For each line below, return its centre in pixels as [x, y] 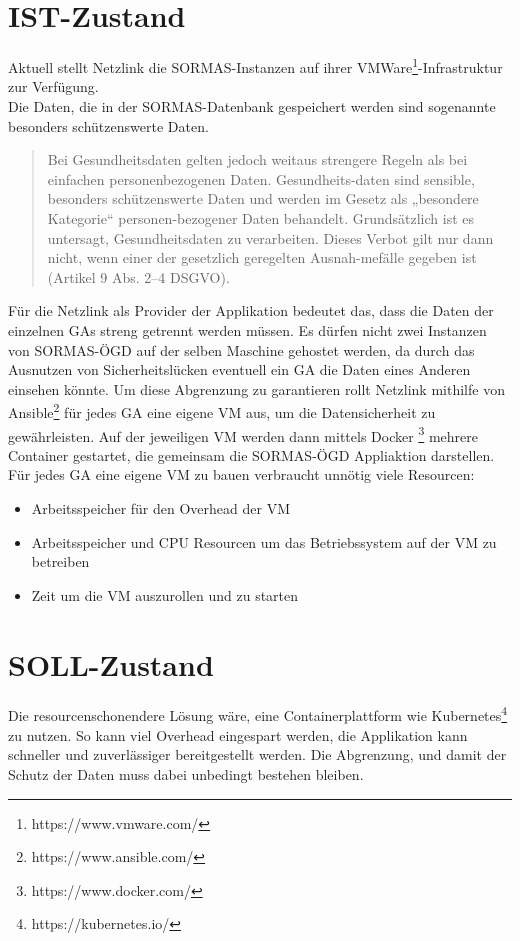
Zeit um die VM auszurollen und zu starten [165, 594]
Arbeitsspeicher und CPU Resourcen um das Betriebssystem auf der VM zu [264, 541]
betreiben [60, 561]
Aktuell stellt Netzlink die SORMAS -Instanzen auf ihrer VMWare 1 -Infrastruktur [255, 65]
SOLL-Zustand [111, 663]
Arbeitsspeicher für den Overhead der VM [161, 507]
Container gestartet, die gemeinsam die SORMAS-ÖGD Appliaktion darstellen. [251, 454]
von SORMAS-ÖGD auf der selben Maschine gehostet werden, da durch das [241, 349]
